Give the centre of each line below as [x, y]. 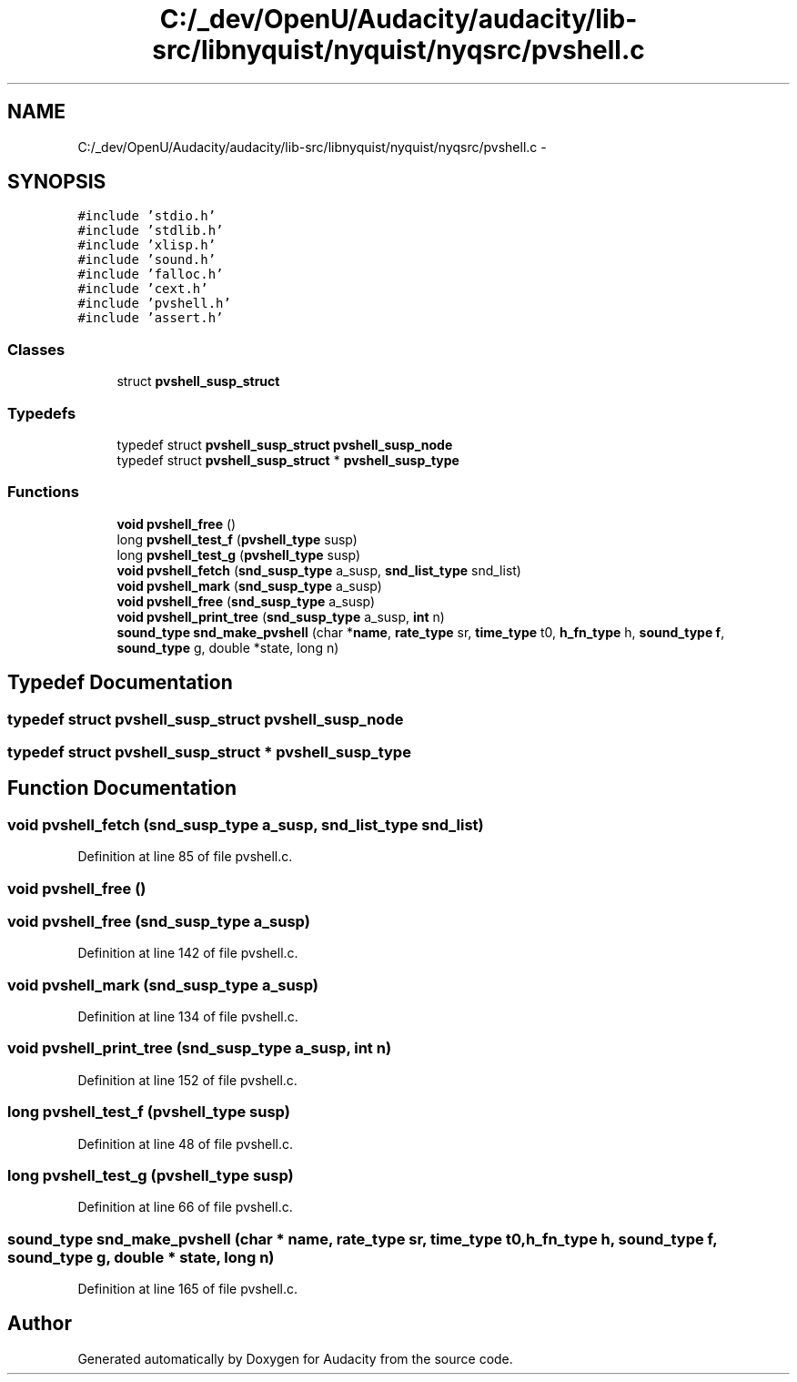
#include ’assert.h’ [151, 318]
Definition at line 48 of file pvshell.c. [186, 1143]
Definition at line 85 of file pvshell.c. [185, 857]
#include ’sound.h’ [147, 260]
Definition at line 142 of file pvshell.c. [188, 953]
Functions [43, 492]
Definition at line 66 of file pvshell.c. [185, 1207]
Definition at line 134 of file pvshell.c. [188, 1016]
